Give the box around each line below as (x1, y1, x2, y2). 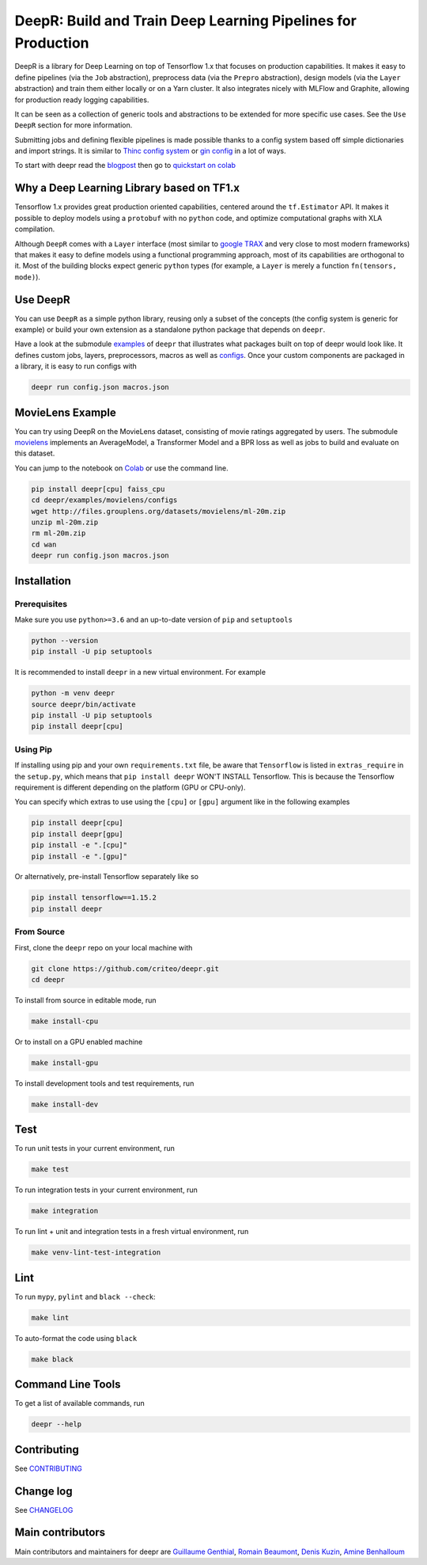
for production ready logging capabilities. (14, 95, 149, 105)
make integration (31, 1206, 99, 1216)
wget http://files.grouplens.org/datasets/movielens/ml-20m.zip (31, 507, 286, 516)
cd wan (31, 539, 57, 549)
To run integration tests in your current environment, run (14, 1185, 198, 1195)
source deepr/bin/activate (31, 699, 136, 709)
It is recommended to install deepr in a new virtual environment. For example (14, 668, 266, 677)
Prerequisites (14, 598, 67, 609)
